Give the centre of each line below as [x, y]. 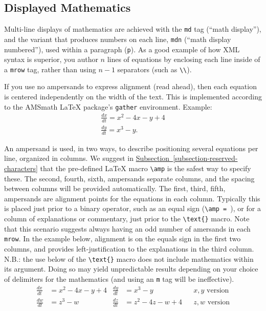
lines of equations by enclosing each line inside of [184, 59]
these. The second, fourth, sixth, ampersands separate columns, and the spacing [129, 178]
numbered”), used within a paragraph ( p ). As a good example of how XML [122, 49]
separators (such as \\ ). [154, 69]
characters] [21, 168]
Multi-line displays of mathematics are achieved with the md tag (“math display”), [133, 29]
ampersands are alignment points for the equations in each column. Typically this [132, 198]
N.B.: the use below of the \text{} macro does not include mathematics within [129, 258]
